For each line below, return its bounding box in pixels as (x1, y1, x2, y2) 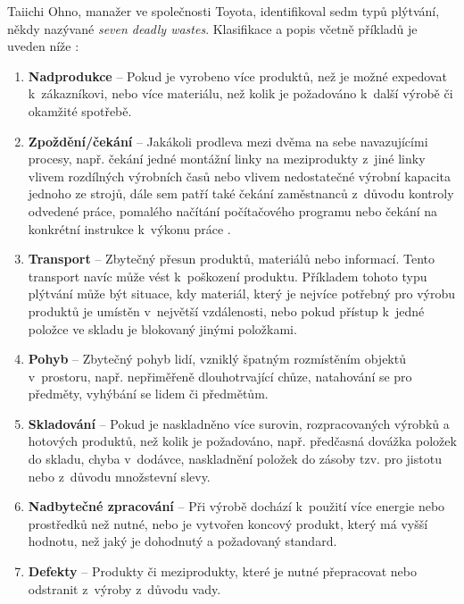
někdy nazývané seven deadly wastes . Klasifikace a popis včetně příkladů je (7, 19, 418, 38)
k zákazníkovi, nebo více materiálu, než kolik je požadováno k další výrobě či (28, 84, 453, 103)
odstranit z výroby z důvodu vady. (28, 579, 221, 598)
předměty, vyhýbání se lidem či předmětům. (28, 384, 269, 403)
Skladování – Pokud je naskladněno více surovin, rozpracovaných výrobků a (28, 414, 450, 432)
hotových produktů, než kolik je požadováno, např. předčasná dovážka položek (28, 432, 457, 450)
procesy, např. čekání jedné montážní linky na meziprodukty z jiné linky (28, 149, 426, 168)
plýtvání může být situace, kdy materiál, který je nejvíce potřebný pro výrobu (28, 284, 456, 303)
